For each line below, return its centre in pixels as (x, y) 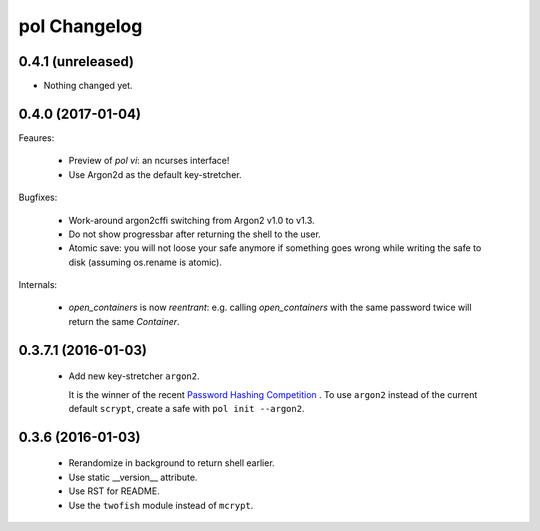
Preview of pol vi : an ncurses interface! (149, 161)
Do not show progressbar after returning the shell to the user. (195, 234)
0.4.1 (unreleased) (76, 61)
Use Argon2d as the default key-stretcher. (155, 174)
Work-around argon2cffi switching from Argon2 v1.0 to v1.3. (191, 220)
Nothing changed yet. (88, 86)
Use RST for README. (114, 491)
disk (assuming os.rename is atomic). (145, 262)
